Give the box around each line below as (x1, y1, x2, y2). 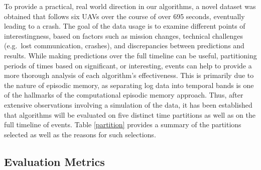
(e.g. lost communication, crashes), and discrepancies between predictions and (4, 40, 244, 51)
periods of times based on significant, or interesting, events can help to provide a (4, 60, 252, 70)
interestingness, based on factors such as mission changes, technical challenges (4, 30, 243, 41)
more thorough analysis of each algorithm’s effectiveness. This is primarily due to (4, 70, 254, 80)
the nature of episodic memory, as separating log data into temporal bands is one (4, 79, 254, 90)
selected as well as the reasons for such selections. (4, 129, 156, 139)
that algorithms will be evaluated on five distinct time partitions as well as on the (4, 109, 255, 120)
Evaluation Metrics (4, 153, 105, 169)
